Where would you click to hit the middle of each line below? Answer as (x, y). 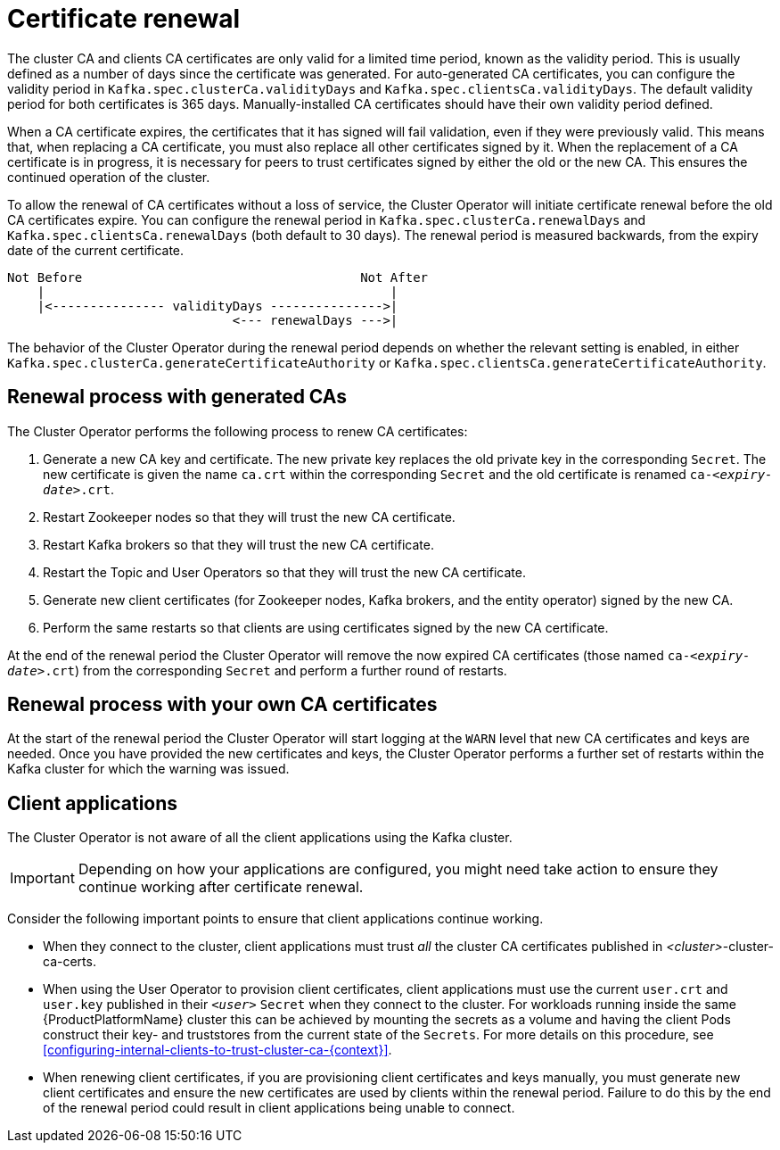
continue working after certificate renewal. (221, 887)
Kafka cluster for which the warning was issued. (148, 769)
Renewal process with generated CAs (177, 397)
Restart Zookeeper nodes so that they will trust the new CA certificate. (249, 517)
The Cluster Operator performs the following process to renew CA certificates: (238, 431)
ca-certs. (70, 962)
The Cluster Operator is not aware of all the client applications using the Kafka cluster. (260, 838)
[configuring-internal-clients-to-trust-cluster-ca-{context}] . (218, 1050)
